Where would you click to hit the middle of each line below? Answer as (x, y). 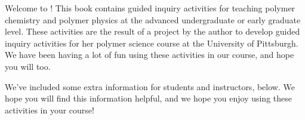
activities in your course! (50, 110)
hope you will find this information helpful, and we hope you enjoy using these (148, 98)
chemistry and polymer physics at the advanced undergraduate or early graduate (153, 19)
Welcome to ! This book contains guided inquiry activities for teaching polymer (150, 8)
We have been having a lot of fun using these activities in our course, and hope (150, 55)
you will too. (28, 66)
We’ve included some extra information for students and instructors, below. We (150, 86)
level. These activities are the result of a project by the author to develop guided (152, 31)
